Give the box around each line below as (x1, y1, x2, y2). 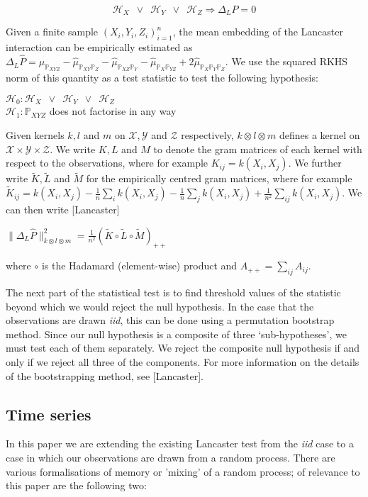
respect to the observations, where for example (6, 155, 208, 170)
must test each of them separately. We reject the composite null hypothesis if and (6, 340, 360, 355)
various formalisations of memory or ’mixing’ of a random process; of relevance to (6, 464, 360, 479)
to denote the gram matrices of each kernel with (153, 141, 362, 156)
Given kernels (6, 127, 65, 142)
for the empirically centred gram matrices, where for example (86, 171, 352, 186)
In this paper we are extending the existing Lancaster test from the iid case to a (6, 436, 354, 451)
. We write (50, 141, 96, 156)
